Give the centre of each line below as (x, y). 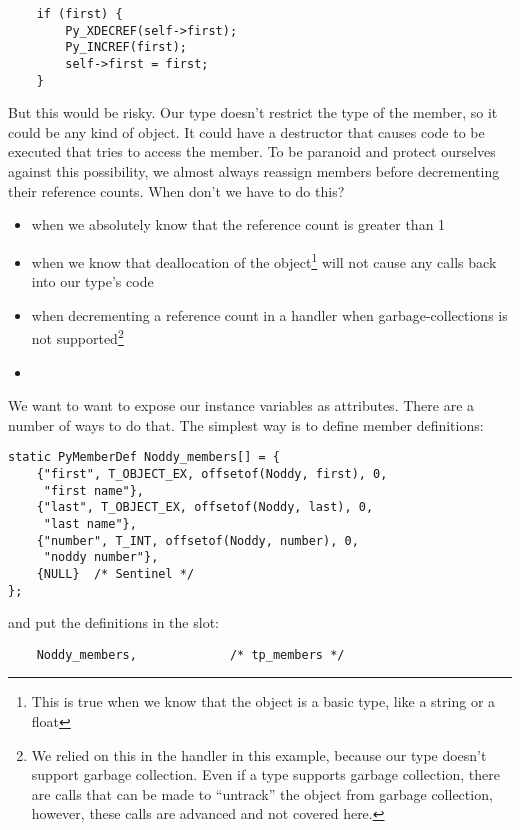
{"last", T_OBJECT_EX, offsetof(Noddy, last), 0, (205, 507)
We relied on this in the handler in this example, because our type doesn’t (259, 754)
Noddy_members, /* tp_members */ (190, 654)
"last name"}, (90, 523)
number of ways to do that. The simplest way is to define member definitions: (246, 424)
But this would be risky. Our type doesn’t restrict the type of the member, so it (253, 112)
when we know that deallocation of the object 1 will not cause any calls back (264, 260)
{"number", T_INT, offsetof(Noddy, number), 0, (197, 540)
